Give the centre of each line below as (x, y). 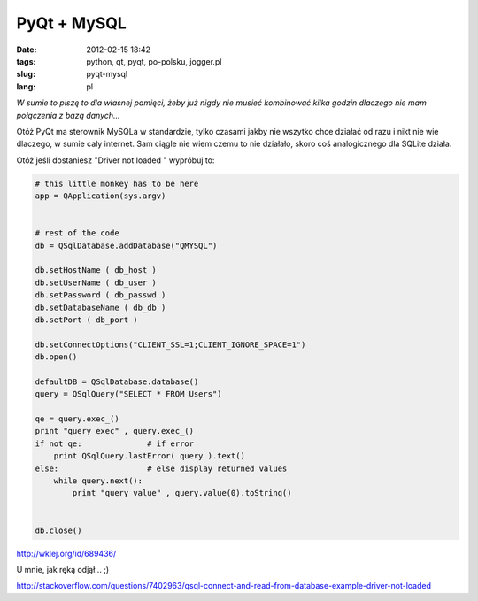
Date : (27, 50)
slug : (26, 74)
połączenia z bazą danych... (68, 115)
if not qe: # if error (115, 443)
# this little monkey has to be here (117, 183)
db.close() (58, 530)
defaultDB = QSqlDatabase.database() (117, 381)
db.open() (56, 357)
